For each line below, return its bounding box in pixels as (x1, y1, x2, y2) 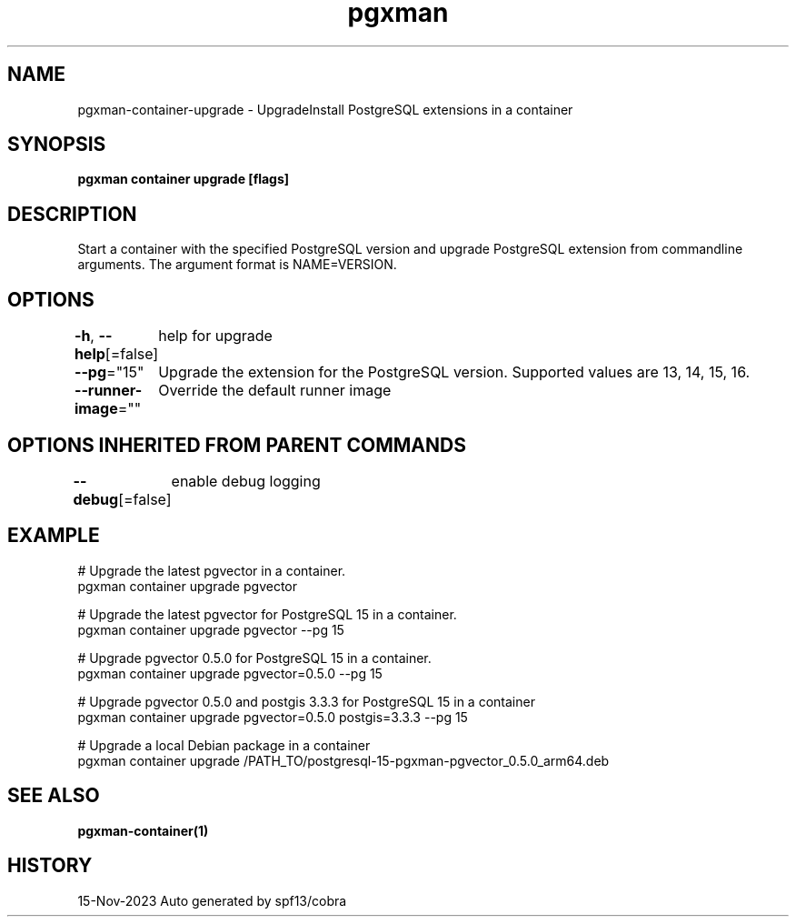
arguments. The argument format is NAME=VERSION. (77, 256, 397, 273)
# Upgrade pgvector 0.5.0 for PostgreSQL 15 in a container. (77, 649, 432, 666)
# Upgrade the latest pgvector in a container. (77, 562, 346, 578)
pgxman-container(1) (77, 822, 209, 839)
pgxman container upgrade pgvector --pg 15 (77, 621, 344, 638)
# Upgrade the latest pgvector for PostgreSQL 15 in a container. (77, 606, 457, 622)
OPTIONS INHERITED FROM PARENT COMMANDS (7, 433, 466, 457)
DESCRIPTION (7, 202, 137, 226)
